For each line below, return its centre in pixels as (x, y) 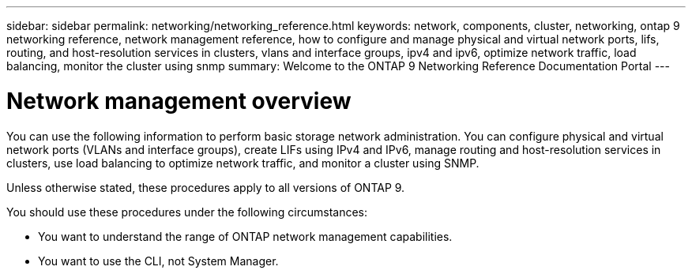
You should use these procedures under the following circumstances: (187, 212)
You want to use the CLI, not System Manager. (158, 261)
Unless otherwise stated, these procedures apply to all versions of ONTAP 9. (206, 187)
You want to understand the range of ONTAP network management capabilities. (245, 236)
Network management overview (179, 101)
